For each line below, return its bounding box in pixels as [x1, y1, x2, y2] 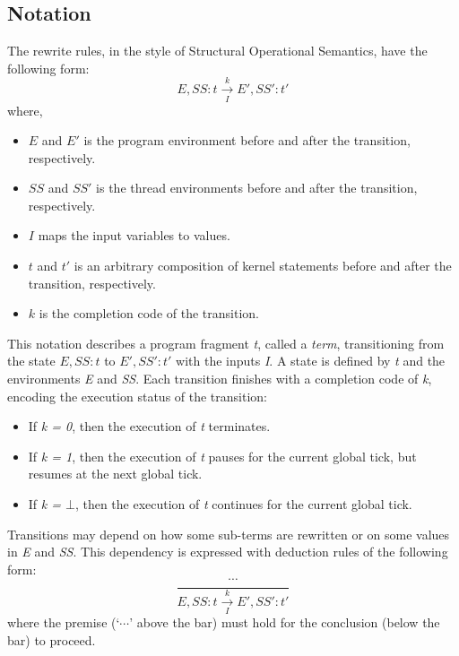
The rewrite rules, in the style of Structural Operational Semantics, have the [7, 41, 428, 60]
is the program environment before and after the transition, [83, 131, 411, 150]
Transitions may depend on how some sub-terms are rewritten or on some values [7, 524, 450, 543]
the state [7, 351, 56, 370]
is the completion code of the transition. [39, 304, 259, 323]
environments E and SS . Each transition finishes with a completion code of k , [7, 369, 432, 388]
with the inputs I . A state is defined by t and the [176, 351, 446, 370]
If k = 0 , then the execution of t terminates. [28, 417, 271, 436]
